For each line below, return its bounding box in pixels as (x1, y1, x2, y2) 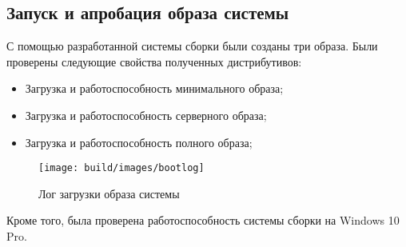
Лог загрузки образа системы (38, 185, 180, 201)
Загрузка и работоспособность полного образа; (25, 133, 253, 150)
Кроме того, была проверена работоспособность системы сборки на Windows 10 (6, 212, 400, 229)
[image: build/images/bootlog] (38, 162, 205, 174)
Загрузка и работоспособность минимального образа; (25, 80, 284, 97)
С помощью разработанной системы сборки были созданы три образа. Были (6, 38, 378, 54)
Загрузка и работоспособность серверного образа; (25, 106, 267, 123)
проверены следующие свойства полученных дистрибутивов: (6, 53, 302, 70)
